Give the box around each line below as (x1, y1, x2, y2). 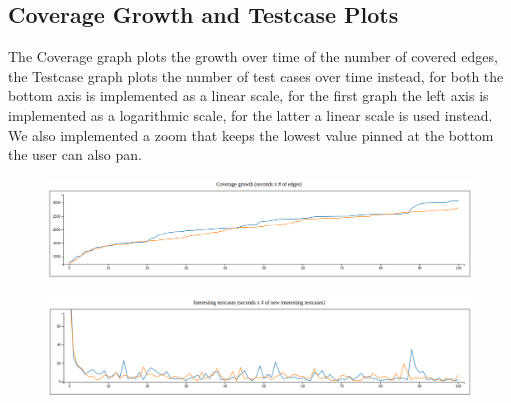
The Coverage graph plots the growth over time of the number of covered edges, (8, 46, 498, 67)
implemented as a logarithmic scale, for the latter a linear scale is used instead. (8, 104, 493, 125)
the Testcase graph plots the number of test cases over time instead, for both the (8, 65, 504, 86)
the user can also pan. (8, 144, 142, 165)
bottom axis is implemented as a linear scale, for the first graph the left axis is (8, 85, 489, 106)
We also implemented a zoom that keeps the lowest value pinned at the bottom (8, 124, 494, 145)
